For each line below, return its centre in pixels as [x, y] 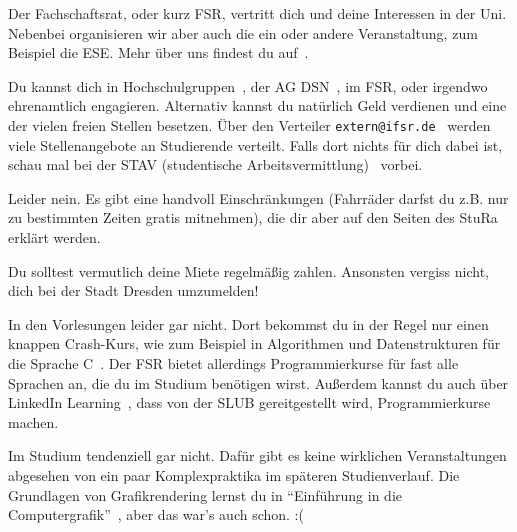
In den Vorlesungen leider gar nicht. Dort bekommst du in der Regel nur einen [248, 323]
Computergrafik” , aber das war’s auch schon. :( [156, 514]
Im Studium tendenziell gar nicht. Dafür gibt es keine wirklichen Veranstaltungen [257, 455]
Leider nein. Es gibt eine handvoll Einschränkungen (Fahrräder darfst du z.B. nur [258, 197]
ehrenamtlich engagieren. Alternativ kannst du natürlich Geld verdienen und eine [257, 105]
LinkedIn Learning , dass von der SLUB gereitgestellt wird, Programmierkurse [249, 402]
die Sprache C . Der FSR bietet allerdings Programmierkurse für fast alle [233, 362]
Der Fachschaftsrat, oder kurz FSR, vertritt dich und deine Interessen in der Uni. [257, 13]
